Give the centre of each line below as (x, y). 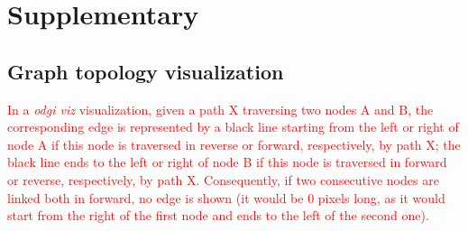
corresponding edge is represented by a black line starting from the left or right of (233, 127)
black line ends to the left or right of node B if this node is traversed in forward (227, 162)
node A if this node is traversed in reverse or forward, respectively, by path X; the (234, 144)
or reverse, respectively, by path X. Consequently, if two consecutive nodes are (223, 179)
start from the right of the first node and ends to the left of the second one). (218, 215)
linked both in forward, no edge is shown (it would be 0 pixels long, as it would (226, 197)
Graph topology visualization (146, 71)
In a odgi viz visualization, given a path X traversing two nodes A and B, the (220, 109)
